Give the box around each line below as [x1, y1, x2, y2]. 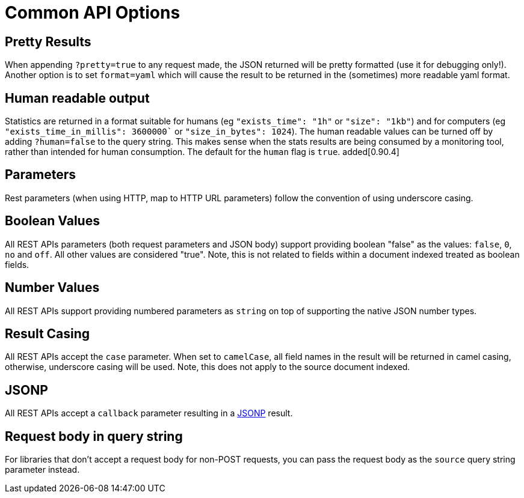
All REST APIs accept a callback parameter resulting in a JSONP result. [5, 408, 293, 419]
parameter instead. [5, 464, 80, 475]
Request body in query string [5, 428, 183, 444]
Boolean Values [5, 213, 100, 229]
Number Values [5, 280, 100, 296]
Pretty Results [5, 34, 91, 49]
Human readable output [5, 90, 150, 106]
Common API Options [5, 2, 180, 23]
